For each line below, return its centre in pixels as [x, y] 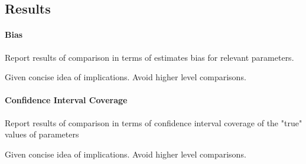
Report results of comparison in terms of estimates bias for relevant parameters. [149, 57]
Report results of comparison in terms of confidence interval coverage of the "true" [154, 122]
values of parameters [42, 134]
